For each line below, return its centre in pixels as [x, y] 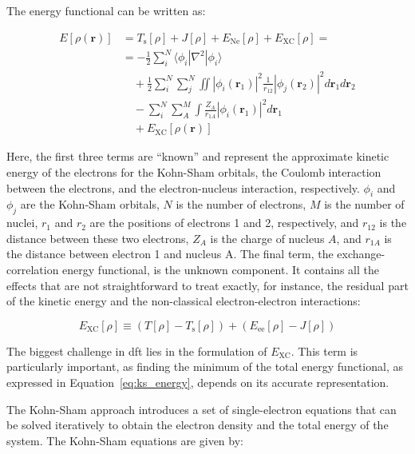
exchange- [361, 254]
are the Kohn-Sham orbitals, [90, 204]
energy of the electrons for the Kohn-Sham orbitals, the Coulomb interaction [194, 172]
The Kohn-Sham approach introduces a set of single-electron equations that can [202, 409]
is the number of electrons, [241, 204]
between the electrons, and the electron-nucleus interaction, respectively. [183, 187]
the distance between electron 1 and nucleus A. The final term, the [170, 254]
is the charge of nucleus [267, 238]
